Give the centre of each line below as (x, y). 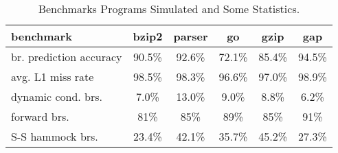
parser (191, 36)
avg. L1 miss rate (53, 76)
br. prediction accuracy (67, 57)
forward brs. (40, 116)
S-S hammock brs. (55, 136)
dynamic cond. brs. (57, 96)
